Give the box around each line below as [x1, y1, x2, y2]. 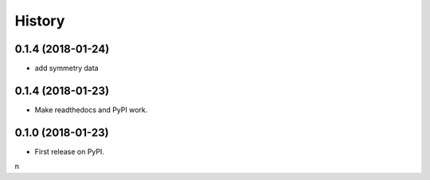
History [14, 12, 65, 29]
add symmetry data [34, 64, 99, 73]
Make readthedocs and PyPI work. [34, 104, 148, 115]
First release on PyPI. [34, 147, 105, 156]
